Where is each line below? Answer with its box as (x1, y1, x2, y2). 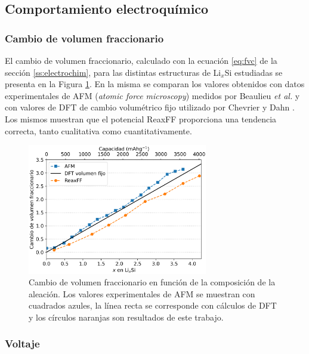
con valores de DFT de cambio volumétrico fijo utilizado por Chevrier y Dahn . (5, 101, 295, 113)
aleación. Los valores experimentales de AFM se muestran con (29, 287, 255, 300)
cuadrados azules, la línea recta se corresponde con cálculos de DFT (29, 299, 277, 312)
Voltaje (5, 336, 40, 351)
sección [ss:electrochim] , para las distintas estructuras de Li (5, 66, 221, 78)
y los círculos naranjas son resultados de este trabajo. (29, 310, 224, 323)
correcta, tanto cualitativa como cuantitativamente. (5, 124, 192, 137)
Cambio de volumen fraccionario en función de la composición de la (29, 276, 276, 288)
